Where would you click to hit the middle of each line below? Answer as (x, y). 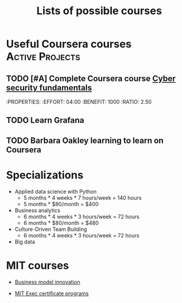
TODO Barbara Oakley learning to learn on (85, 140)
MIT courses (38, 265)
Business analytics (38, 210)
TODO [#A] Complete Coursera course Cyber (91, 78)
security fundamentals (49, 88)
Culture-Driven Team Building (51, 229)
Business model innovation (48, 282)
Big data (25, 242)
